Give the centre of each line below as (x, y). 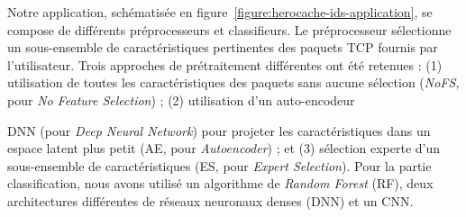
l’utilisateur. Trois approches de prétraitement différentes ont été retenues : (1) (225, 64)
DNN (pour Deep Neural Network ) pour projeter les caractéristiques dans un (219, 130)
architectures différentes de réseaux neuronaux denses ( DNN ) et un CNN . (210, 200)
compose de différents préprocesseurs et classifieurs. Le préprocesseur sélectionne (229, 29)
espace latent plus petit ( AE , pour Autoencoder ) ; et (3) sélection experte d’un (224, 148)
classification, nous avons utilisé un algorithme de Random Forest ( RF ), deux (220, 183)
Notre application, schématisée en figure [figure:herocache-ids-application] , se (220, 12)
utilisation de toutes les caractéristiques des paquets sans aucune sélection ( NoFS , (233, 82)
